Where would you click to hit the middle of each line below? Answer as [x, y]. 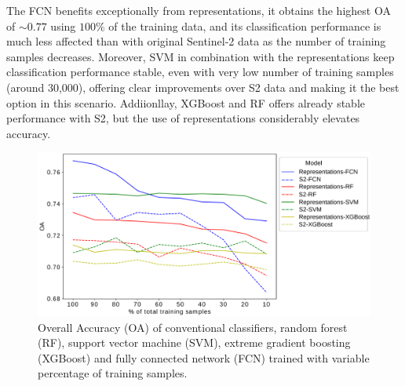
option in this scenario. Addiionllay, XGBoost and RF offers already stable [186, 102]
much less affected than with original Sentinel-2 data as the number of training [196, 41]
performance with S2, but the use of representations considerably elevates [183, 118]
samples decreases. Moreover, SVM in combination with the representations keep [201, 56]
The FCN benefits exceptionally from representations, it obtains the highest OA [199, 10]
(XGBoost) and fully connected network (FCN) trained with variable [204, 357]
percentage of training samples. [113, 373]
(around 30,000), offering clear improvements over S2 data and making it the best [203, 87]
